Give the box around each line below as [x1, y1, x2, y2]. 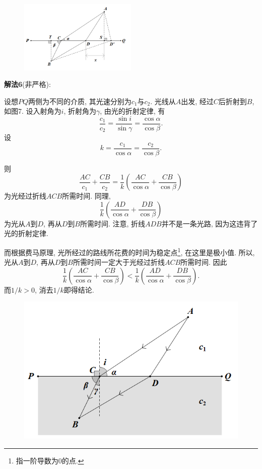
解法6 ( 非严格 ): [4, 79, 51, 89]
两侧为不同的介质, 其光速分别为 [28, 96, 132, 106]
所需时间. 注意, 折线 [80, 218, 145, 228]
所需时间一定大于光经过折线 [73, 257, 165, 267]
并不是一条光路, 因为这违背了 [161, 218, 258, 228]
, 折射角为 [63, 106, 96, 116]
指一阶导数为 [16, 455, 58, 465]
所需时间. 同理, [62, 191, 111, 201]
